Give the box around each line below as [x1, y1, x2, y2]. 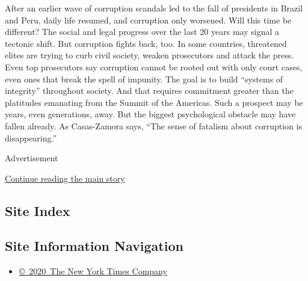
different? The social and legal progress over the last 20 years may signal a [5, 25, 279, 38]
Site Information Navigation [5, 236, 183, 255]
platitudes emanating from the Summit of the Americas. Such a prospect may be [5, 96, 303, 108]
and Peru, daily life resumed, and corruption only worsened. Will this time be [5, 13, 292, 26]
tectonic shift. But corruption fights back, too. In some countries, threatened [5, 37, 287, 49]
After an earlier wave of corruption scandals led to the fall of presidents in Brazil [5, 2, 303, 14]
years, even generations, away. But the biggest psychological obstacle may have [5, 108, 296, 120]
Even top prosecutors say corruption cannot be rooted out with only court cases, [5, 60, 303, 73]
